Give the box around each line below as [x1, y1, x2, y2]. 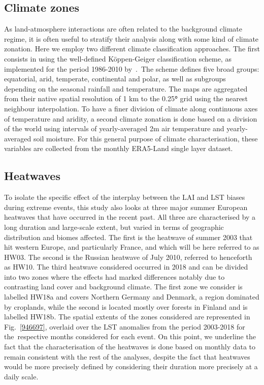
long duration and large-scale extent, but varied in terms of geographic [4, 221, 224, 232]
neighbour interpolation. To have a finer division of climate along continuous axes [4, 103, 258, 113]
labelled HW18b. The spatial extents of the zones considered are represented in [4, 311, 250, 322]
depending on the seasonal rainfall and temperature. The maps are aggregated [4, 83, 248, 94]
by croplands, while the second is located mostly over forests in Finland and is [4, 301, 248, 312]
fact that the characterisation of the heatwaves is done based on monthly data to [4, 341, 256, 352]
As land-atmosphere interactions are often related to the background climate [4, 23, 243, 34]
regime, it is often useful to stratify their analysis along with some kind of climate [4, 33, 259, 44]
